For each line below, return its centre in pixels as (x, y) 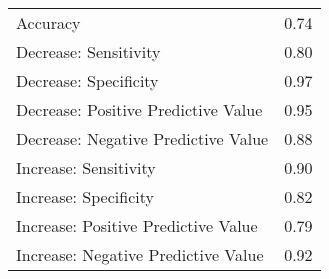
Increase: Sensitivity (86, 167)
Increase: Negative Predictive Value (140, 254)
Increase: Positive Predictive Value (137, 225)
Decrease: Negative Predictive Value (142, 138)
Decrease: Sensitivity (88, 51)
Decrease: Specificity (87, 80)
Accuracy (48, 22)
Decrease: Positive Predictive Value (139, 109)
